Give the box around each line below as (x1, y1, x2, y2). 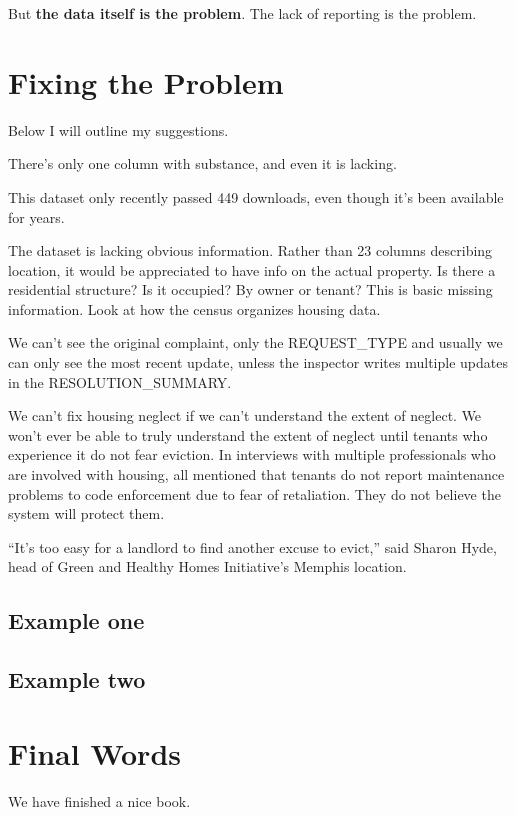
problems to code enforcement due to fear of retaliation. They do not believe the (8, 483, 501, 504)
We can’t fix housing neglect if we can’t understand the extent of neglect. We (8, 405, 482, 426)
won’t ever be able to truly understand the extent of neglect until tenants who (8, 424, 488, 445)
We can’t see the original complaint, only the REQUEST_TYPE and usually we (8, 332, 503, 353)
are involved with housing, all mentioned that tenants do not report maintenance (8, 464, 505, 485)
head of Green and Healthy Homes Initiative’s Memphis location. (8, 556, 407, 577)
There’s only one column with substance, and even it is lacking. (8, 153, 397, 174)
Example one (8, 605, 145, 636)
